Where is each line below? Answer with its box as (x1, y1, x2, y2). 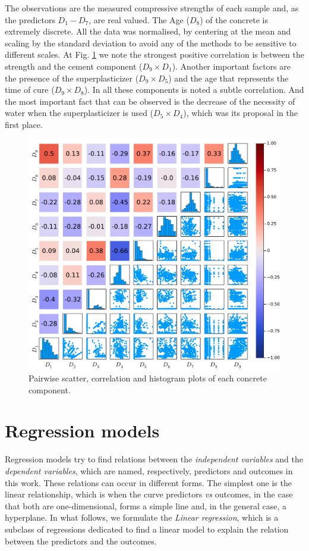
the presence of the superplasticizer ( (5, 71, 139, 84)
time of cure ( (5, 83, 55, 96)
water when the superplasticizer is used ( (5, 107, 154, 119)
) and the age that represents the (168, 71, 289, 84)
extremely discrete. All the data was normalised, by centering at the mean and (5, 25, 291, 37)
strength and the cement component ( (5, 60, 143, 72)
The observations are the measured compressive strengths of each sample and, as (5, 2, 299, 14)
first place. (5, 118, 43, 130)
